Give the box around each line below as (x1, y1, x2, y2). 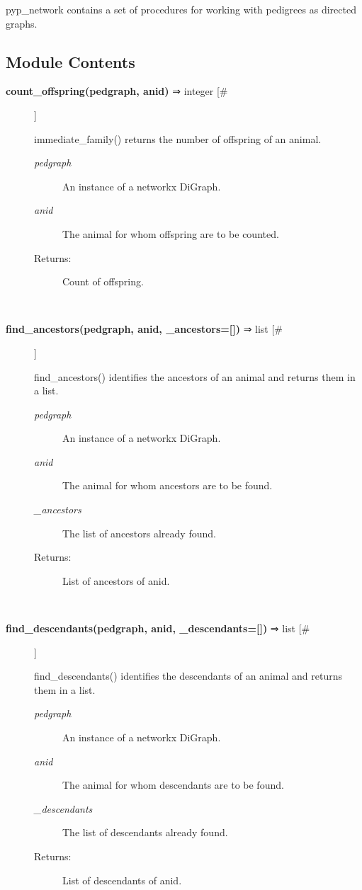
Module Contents (6, 50, 135, 72)
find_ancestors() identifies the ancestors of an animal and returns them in (34, 369, 356, 384)
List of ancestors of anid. (62, 573, 170, 588)
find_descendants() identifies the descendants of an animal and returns (34, 668, 342, 683)
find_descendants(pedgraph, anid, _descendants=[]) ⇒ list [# (6, 621, 310, 636)
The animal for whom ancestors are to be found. (62, 478, 273, 493)
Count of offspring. (62, 274, 144, 289)
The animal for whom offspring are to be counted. (62, 226, 279, 241)
